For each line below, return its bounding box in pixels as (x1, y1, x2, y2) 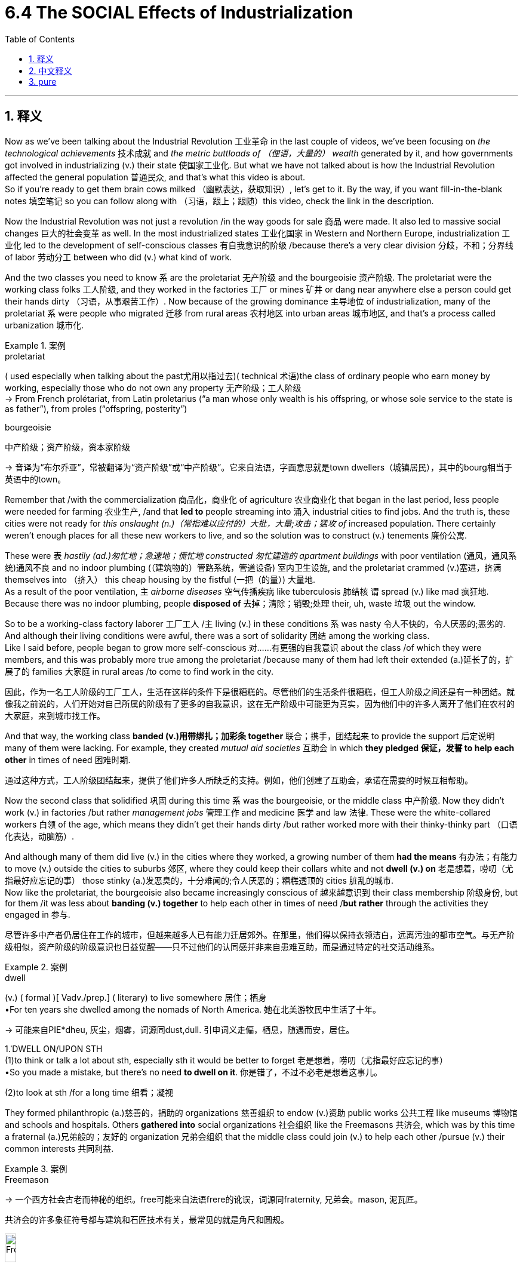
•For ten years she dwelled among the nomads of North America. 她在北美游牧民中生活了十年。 (5, 1004, 382, 1014)
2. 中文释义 (29, 65, 72, 76)
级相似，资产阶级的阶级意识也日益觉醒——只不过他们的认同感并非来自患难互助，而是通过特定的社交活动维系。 (5, 941, 439, 952)
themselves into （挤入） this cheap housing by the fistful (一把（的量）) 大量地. (5, 574, 316, 585)
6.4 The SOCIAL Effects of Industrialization (5, 2, 353, 23)
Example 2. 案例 (5, 961, 67, 972)
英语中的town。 (5, 473, 66, 484)
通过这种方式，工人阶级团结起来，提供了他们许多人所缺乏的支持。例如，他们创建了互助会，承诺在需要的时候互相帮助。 (5, 774, 473, 785)
